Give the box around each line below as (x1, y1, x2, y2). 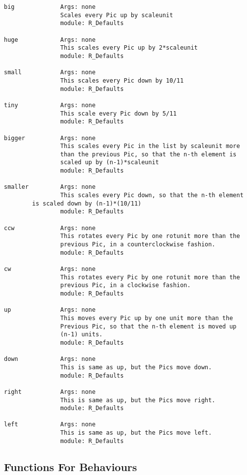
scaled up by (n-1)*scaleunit (60, 159, 159, 166)
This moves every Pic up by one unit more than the (60, 314, 233, 322)
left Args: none (4, 421, 96, 428)
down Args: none (4, 356, 96, 363)
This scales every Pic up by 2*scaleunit (60, 44, 198, 52)
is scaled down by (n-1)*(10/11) (32, 200, 142, 207)
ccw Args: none (4, 224, 96, 232)
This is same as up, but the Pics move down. (60, 363, 212, 371)
